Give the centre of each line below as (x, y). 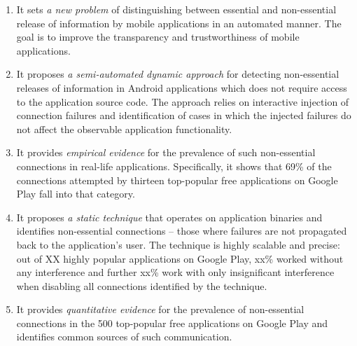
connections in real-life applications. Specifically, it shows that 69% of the (174, 166)
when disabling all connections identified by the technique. (142, 285)
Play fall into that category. (76, 194)
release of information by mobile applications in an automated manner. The (179, 23)
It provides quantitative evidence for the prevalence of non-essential (160, 309)
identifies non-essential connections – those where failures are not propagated (182, 231)
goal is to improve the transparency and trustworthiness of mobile (158, 37)
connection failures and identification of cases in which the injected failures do (184, 115)
